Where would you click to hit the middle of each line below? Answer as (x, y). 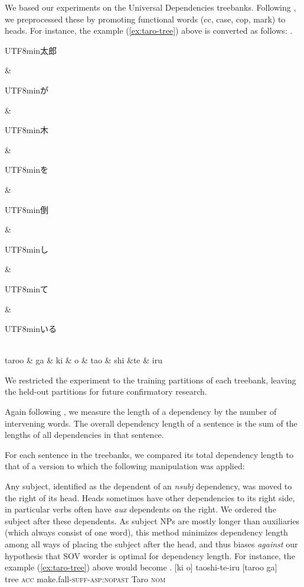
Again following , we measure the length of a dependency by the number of (141, 412)
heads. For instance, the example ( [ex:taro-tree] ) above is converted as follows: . (149, 30)
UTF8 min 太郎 (31, 50)
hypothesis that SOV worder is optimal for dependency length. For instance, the (150, 555)
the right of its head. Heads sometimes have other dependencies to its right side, (150, 497)
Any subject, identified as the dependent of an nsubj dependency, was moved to (148, 486)
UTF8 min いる (31, 329)
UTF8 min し (27, 249)
